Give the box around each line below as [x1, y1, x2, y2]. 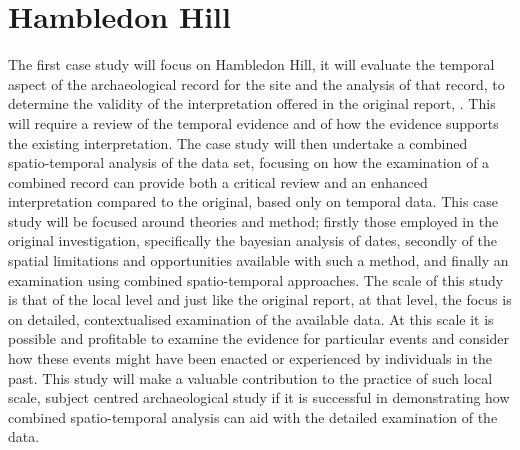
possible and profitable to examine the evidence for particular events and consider [8, 328, 510, 349]
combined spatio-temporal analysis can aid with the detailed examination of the [8, 406, 498, 427]
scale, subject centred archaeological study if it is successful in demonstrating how [8, 387, 510, 408]
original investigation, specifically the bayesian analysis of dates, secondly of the [8, 230, 498, 251]
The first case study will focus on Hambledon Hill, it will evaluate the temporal [8, 54, 495, 75]
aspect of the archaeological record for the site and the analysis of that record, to [8, 73, 505, 94]
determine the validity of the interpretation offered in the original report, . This [8, 93, 496, 114]
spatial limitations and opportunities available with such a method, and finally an [8, 250, 509, 271]
